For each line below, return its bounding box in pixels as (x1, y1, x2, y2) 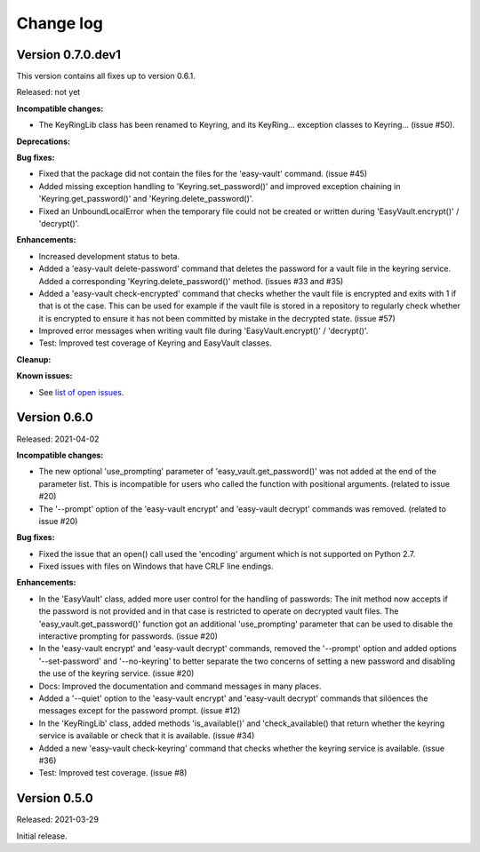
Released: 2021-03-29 (16, 814, 100, 825)
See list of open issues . (38, 386, 124, 397)
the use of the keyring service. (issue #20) (38, 668, 195, 679)
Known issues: (16, 370, 73, 381)
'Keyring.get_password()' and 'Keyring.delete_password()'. (38, 194, 254, 204)
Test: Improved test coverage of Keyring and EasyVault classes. (38, 338, 272, 348)
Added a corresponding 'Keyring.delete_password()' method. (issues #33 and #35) (38, 275, 344, 286)
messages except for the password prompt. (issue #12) (38, 705, 241, 716)
